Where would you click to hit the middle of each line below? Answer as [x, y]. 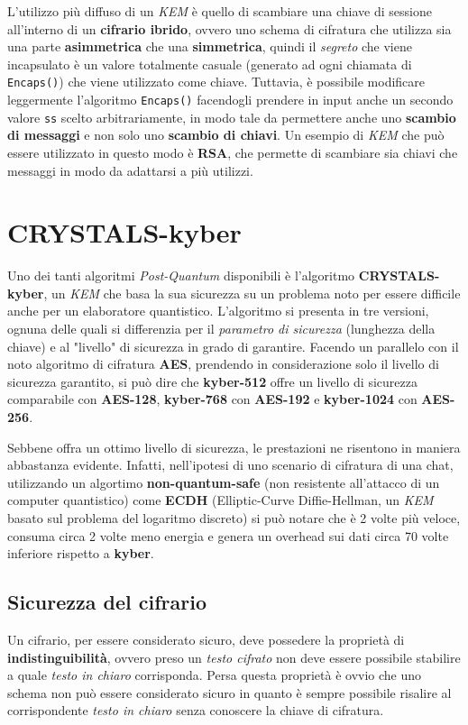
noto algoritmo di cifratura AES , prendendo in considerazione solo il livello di [223, 364]
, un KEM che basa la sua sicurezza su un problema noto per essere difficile [252, 293]
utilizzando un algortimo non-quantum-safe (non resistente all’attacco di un [224, 482]
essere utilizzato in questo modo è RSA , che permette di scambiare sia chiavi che [233, 152]
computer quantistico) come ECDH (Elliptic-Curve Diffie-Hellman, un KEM [220, 500]
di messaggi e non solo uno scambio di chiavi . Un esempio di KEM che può [226, 135]
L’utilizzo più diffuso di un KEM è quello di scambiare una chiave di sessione [220, 11]
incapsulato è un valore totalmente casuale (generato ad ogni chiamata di [210, 64]
